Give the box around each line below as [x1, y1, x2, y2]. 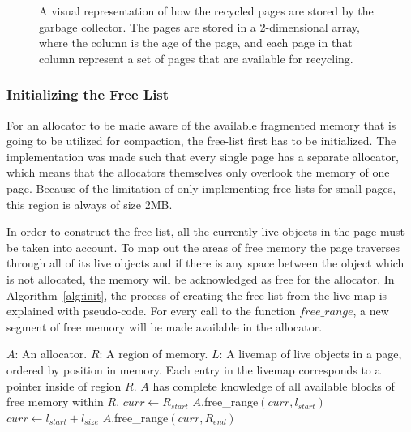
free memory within [6, 393, 104, 410]
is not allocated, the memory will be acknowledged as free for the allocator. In [6, 270, 395, 287]
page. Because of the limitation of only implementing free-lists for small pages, [6, 179, 396, 196]
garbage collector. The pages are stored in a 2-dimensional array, [39, 18, 360, 35]
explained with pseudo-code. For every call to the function [6, 302, 296, 319]
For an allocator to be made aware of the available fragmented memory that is [6, 116, 396, 133]
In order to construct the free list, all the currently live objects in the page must [6, 223, 405, 240]
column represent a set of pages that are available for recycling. [39, 49, 353, 66]
